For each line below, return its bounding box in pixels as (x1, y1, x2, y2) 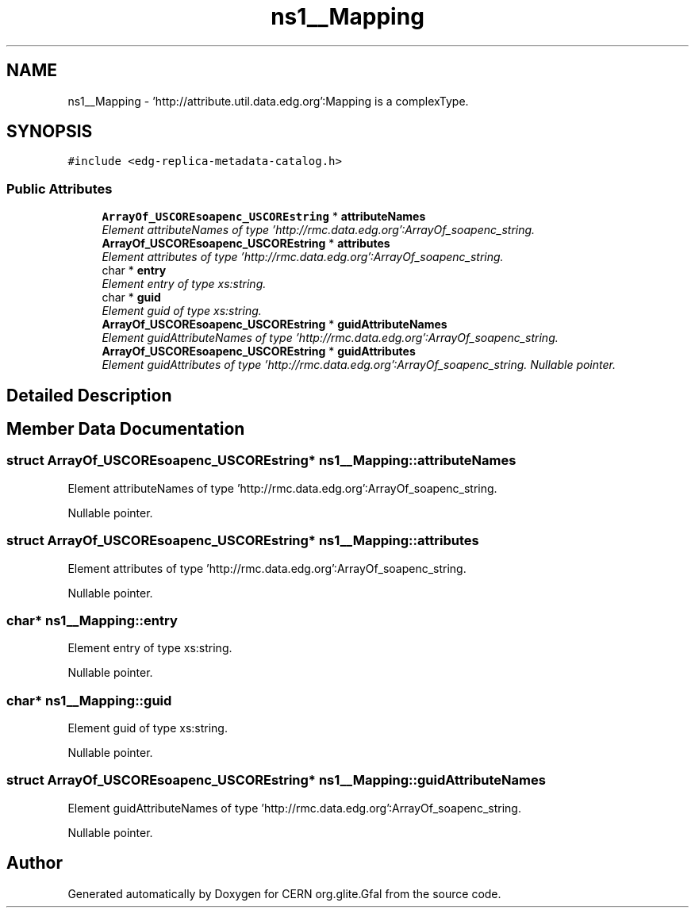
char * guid (102, 290, 161, 305)
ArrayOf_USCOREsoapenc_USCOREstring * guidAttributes (102, 344, 416, 359)
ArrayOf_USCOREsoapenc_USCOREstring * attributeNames (102, 209, 426, 224)
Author (6, 853, 63, 874)
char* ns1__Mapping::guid (6, 692, 172, 709)
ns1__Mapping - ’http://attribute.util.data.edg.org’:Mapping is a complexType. (67, 94, 469, 108)
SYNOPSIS (6, 121, 93, 142)
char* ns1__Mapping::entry (6, 612, 178, 628)
